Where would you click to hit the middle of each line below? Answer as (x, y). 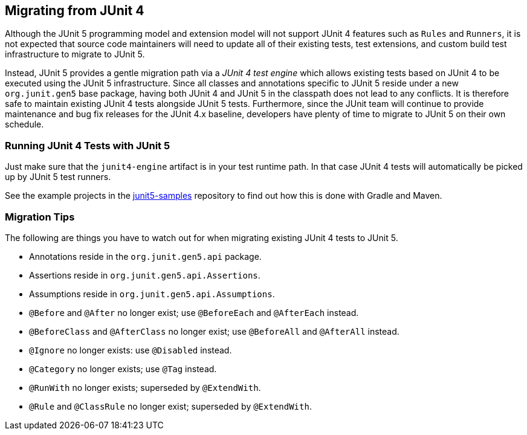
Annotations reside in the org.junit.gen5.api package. (145, 256)
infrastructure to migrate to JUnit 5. (75, 54)
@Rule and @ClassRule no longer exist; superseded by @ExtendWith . (170, 406)
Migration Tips (40, 217)
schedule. (24, 124)
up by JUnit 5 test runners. (58, 177)
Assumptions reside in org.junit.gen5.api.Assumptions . (152, 294)
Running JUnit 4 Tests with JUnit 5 (88, 145)
